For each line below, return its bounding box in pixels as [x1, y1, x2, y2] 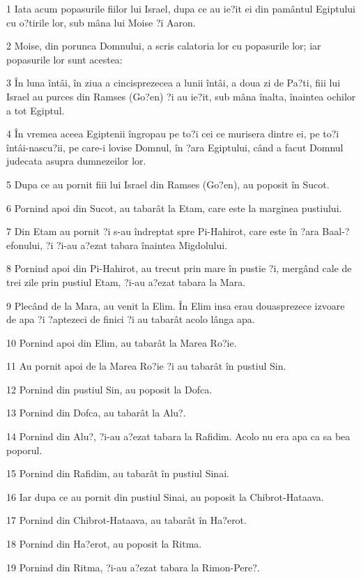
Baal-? [322, 224, 350, 239]
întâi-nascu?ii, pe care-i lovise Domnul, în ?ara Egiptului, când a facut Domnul [6, 140, 344, 154]
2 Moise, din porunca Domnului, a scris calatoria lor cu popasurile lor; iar [6, 38, 321, 53]
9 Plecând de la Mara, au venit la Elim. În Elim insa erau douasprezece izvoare [6, 298, 345, 313]
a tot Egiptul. [6, 103, 65, 117]
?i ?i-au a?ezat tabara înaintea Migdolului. [45, 237, 228, 252]
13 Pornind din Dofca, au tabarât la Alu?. [6, 405, 186, 420]
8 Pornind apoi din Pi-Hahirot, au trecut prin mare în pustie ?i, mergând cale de [6, 261, 352, 276]
